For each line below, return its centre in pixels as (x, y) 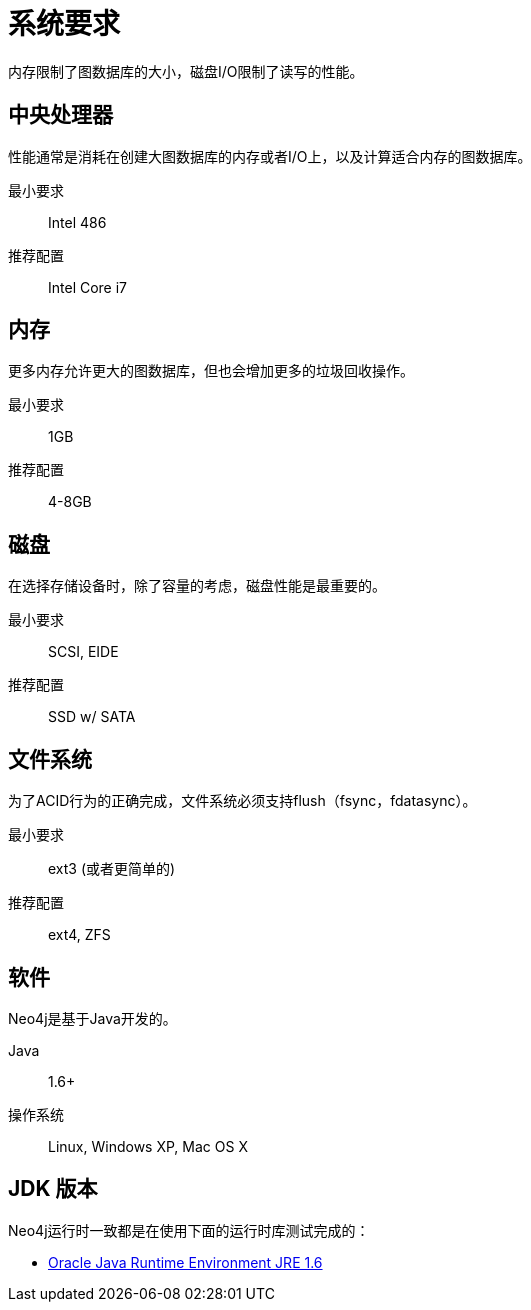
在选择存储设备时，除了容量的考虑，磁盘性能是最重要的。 (197, 586)
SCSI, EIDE (83, 652)
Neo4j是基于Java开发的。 (92, 1018)
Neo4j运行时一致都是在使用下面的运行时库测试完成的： (189, 1230)
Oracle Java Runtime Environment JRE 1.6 (185, 1262)
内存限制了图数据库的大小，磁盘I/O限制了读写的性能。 (186, 71)
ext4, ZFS (79, 935)
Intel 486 (77, 222)
